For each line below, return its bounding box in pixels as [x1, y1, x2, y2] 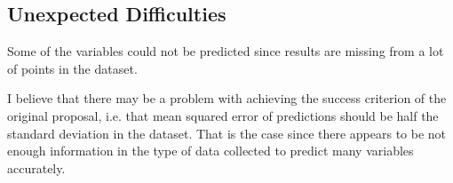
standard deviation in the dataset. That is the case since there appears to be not [7, 123, 447, 142]
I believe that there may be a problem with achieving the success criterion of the [7, 89, 447, 107]
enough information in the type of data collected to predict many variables [7, 141, 414, 160]
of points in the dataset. [7, 59, 138, 77]
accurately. [7, 158, 66, 177]
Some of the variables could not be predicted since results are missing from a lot [7, 42, 444, 60]
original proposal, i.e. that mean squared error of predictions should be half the [7, 106, 439, 124]
